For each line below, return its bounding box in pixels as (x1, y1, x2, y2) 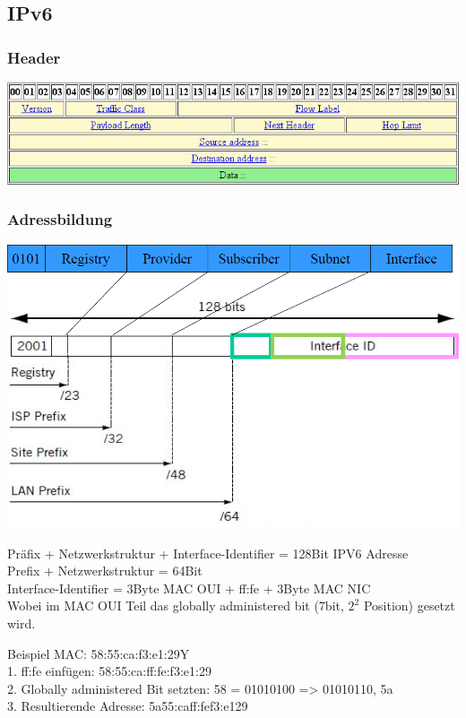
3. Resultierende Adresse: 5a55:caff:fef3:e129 (7, 696, 248, 715)
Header (7, 46, 61, 68)
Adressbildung (7, 208, 113, 230)
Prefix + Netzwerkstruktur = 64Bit (7, 561, 203, 580)
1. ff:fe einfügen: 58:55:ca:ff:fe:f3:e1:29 (7, 662, 211, 680)
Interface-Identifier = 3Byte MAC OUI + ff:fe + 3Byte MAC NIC (7, 578, 371, 597)
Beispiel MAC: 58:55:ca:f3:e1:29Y (7, 644, 190, 662)
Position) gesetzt (363, 596, 455, 615)
